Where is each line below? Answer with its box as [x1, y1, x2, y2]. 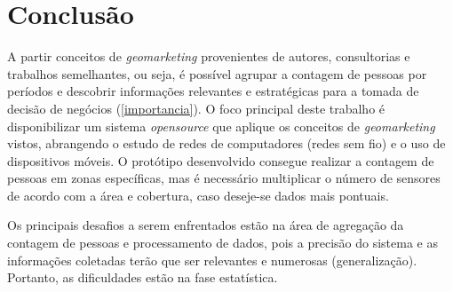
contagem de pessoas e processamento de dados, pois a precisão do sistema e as [7, 233, 438, 252]
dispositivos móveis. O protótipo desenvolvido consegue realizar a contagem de [7, 151, 434, 170]
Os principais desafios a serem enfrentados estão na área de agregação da [7, 216, 404, 234]
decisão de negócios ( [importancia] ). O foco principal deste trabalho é [7, 99, 385, 117]
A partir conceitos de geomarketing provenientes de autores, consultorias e [7, 47, 410, 66]
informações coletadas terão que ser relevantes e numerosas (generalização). [7, 250, 417, 269]
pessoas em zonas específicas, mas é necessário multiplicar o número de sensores [7, 169, 441, 187]
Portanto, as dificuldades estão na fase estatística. [7, 268, 278, 287]
